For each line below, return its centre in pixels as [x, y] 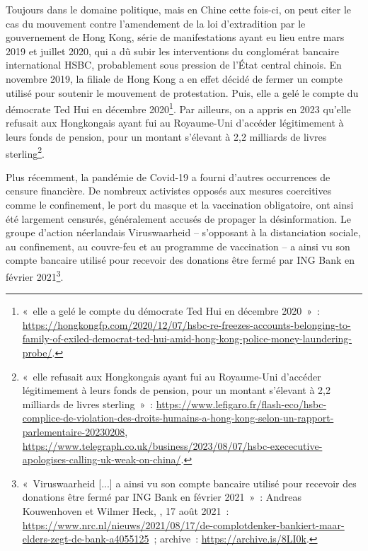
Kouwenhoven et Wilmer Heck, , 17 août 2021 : [126, 510]
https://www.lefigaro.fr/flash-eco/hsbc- [241, 404]
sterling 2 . [25, 152]
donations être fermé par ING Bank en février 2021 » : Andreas [162, 497]
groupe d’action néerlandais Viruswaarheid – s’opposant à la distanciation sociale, [183, 232]
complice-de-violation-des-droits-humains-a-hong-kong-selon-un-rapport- [178, 418]
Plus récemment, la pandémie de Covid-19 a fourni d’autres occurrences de [168, 176]
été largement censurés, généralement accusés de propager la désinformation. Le [179, 218]
